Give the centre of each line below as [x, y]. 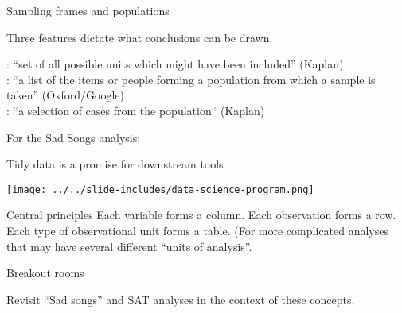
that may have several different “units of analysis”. [129, 246]
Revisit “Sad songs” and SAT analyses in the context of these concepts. [181, 299]
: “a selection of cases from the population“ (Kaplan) [136, 110]
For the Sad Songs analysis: [74, 137]
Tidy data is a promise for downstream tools [115, 164]
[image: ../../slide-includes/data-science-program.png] [160, 189]
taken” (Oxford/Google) [65, 95]
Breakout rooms [45, 273]
